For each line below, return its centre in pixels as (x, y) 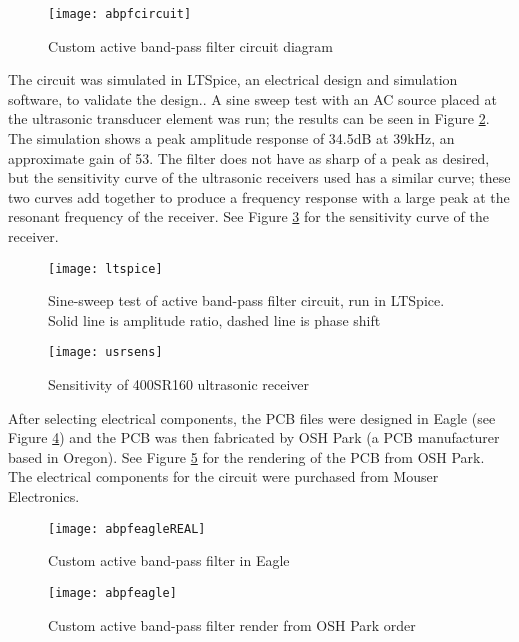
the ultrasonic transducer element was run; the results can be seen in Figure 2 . (249, 118)
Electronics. (44, 496)
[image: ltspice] (105, 268)
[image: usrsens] (105, 352)
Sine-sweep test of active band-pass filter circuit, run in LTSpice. (246, 300)
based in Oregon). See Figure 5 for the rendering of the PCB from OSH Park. (246, 456)
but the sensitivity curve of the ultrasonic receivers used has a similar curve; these (259, 177)
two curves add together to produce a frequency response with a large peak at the (259, 196)
